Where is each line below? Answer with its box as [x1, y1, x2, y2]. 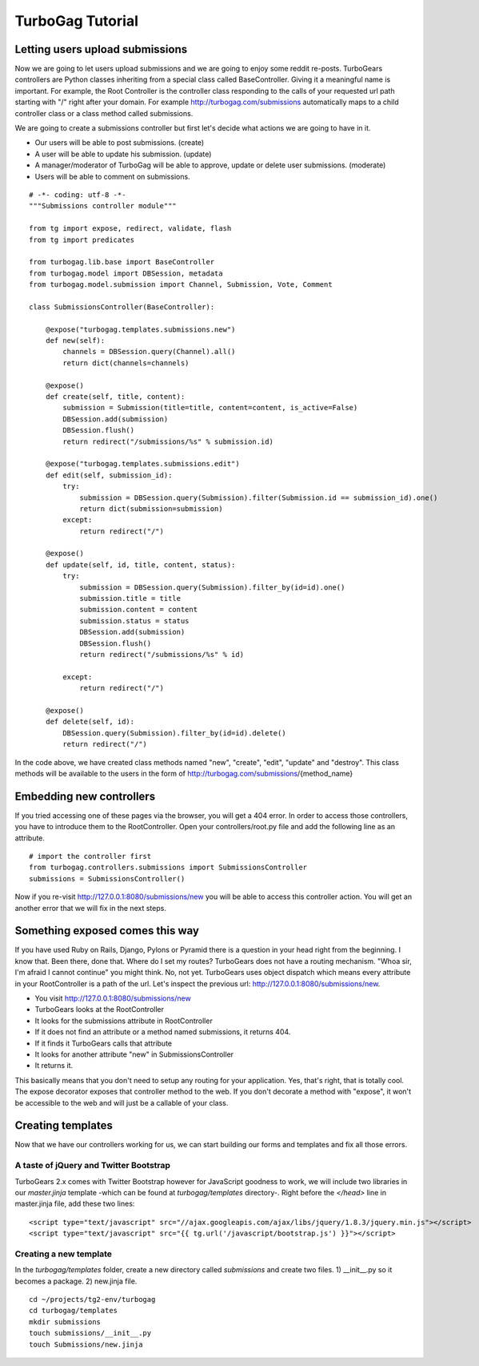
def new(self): [45, 336, 106, 345]
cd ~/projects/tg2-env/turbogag [29, 1295, 156, 1304]
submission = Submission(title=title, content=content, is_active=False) [62, 403, 358, 413]
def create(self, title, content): [45, 393, 186, 401]
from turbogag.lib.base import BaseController [29, 257, 215, 267]
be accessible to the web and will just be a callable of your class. [14, 1098, 229, 1107]
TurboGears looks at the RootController [34, 1005, 164, 1014]
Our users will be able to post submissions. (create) [34, 138, 205, 147]
